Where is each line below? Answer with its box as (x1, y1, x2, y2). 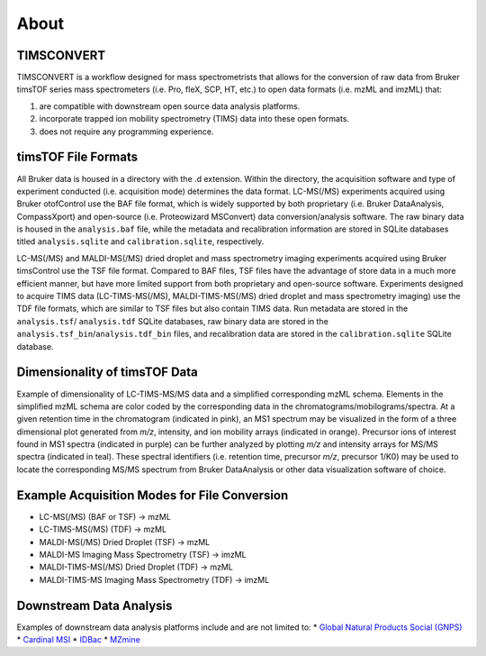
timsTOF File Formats (16, 150, 139, 165)
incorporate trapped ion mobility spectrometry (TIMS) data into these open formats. (39, 114, 350, 124)
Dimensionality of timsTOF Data (16, 365, 198, 380)
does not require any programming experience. (39, 126, 215, 137)
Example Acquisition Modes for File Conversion (16, 487, 289, 503)
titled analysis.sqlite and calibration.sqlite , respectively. (16, 236, 265, 247)
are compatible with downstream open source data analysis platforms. (39, 100, 301, 112)
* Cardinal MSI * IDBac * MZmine (16, 634, 141, 645)
